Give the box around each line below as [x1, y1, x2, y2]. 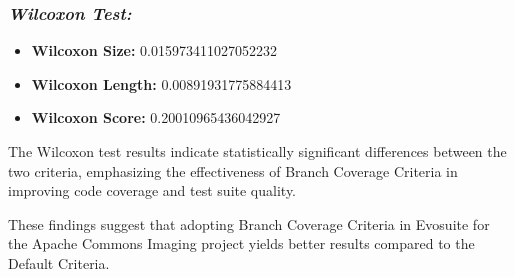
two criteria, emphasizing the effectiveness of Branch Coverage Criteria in [8, 160, 458, 181]
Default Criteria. [8, 252, 110, 273]
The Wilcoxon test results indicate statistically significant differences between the [8, 141, 507, 161]
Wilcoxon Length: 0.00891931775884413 [31, 73, 292, 94]
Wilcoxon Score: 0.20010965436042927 [31, 107, 281, 128]
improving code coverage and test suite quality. [8, 180, 297, 201]
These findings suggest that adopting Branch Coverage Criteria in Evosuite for [8, 213, 490, 234]
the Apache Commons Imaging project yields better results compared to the [8, 233, 475, 254]
